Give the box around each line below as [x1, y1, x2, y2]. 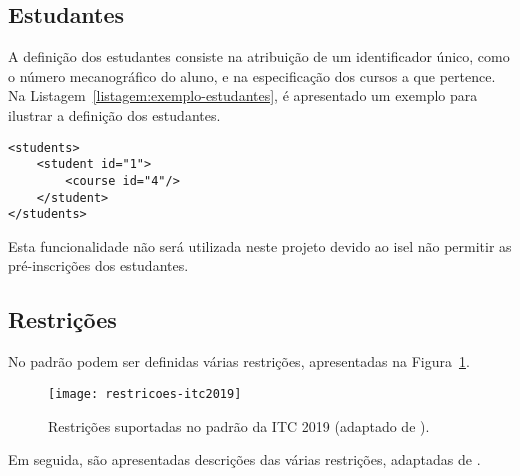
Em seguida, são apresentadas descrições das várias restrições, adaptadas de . [8, 449, 481, 470]
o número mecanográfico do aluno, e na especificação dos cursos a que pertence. [8, 65, 496, 86]
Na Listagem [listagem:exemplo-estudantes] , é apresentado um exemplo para [8, 85, 478, 106]
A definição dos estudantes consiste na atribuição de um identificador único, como [8, 46, 510, 67]
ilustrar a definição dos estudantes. [8, 104, 221, 125]
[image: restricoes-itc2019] [48, 386, 242, 401]
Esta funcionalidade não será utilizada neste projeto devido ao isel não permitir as [8, 235, 512, 256]
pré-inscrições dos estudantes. [8, 255, 189, 276]
